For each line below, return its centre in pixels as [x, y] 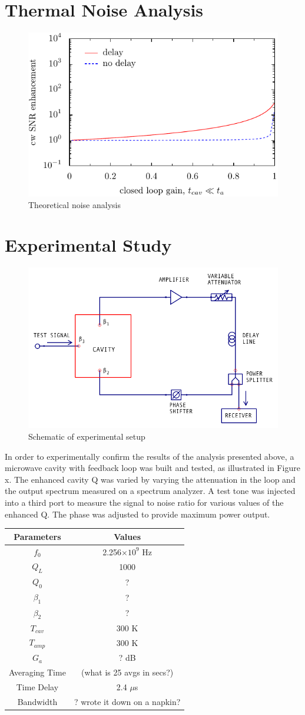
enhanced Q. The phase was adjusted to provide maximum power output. [137, 514]
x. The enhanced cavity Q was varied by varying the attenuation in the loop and [150, 479]
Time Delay [37, 686]
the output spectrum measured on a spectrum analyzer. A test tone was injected [150, 491]
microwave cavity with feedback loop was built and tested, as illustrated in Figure [152, 468]
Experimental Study [88, 245]
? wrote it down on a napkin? [127, 701]
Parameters [37, 536]
